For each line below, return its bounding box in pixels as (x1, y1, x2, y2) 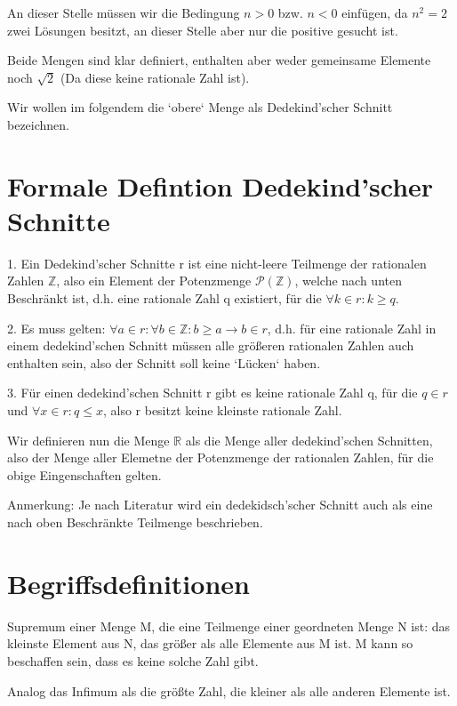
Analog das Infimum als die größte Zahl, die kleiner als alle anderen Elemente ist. (7, 681, 451, 700)
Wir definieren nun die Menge (7, 430, 170, 449)
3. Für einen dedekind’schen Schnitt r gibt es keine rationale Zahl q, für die (7, 383, 418, 402)
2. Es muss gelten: (7, 318, 106, 337)
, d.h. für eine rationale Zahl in (267, 318, 437, 337)
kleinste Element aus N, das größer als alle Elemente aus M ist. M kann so (7, 634, 413, 653)
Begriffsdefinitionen (7, 565, 250, 601)
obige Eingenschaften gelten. (7, 465, 162, 484)
